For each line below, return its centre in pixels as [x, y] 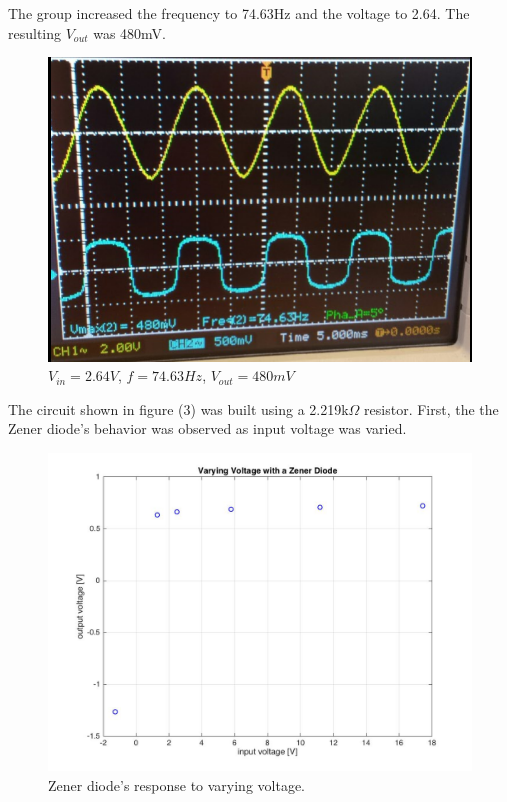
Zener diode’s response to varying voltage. [177, 784]
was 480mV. [130, 32]
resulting [35, 32]
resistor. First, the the [431, 408]
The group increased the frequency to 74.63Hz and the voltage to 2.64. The [239, 13]
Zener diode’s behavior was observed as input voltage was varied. [207, 428]
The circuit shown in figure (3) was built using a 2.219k [178, 408]
